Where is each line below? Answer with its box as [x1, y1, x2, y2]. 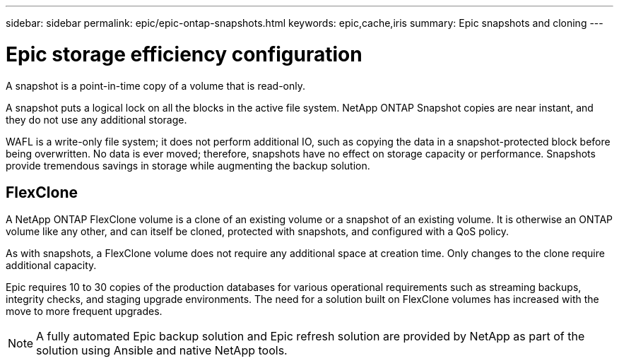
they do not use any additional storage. [6, 113, 187, 126]
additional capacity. [6, 259, 97, 272]
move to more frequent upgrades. [6, 305, 163, 318]
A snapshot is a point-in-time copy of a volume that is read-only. [6, 79, 306, 92]
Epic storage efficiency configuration [6, 42, 362, 66]
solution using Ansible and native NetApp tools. [36, 343, 288, 358]
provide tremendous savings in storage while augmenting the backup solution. [6, 159, 370, 172]
